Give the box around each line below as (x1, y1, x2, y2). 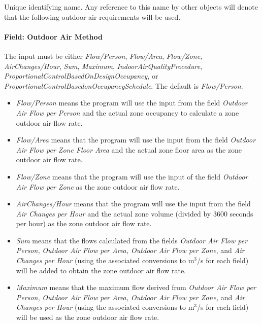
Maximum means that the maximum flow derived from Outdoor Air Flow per (16, 282, 256, 293)
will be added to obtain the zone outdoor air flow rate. (16, 265, 186, 275)
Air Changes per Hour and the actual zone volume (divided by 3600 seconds (16, 208, 253, 219)
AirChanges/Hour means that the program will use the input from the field (16, 198, 251, 209)
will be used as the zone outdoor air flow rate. (16, 312, 159, 322)
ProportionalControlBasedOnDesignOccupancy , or (4, 70, 158, 81)
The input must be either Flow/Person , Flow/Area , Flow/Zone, (4, 50, 203, 61)
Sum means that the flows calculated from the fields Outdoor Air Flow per (16, 235, 248, 245)
